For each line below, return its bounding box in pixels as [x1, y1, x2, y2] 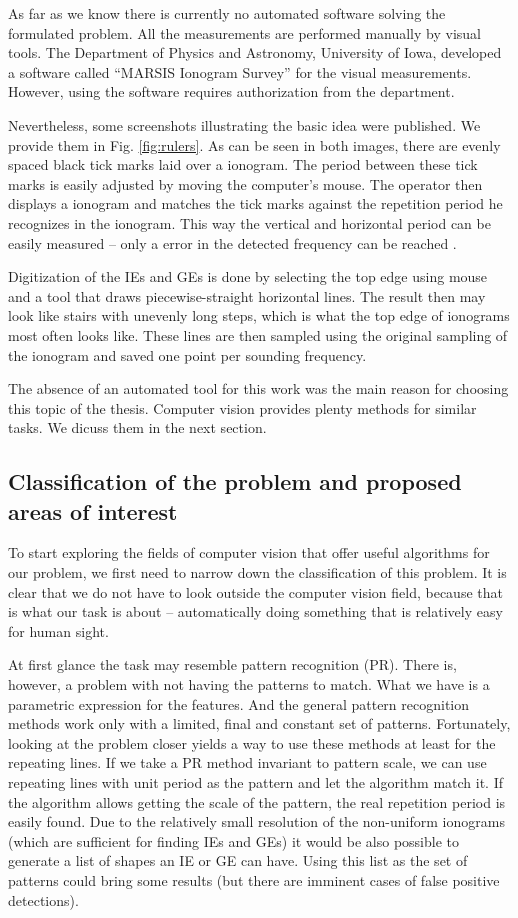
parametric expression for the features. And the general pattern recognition [8, 693, 470, 714]
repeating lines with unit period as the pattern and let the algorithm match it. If [8, 772, 504, 792]
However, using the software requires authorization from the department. [8, 81, 455, 102]
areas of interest [8, 495, 178, 526]
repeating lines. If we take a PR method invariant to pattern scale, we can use [8, 752, 487, 773]
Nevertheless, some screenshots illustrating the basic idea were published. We [8, 114, 481, 135]
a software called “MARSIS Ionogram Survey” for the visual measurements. [8, 61, 472, 82]
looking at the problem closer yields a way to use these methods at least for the [8, 732, 496, 753]
